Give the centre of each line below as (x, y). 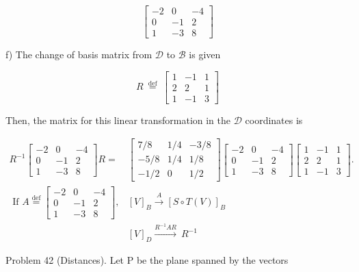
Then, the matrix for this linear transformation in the (118, 120)
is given (205, 54)
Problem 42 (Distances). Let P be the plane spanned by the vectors (147, 259)
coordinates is (274, 120)
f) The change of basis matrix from (79, 54)
